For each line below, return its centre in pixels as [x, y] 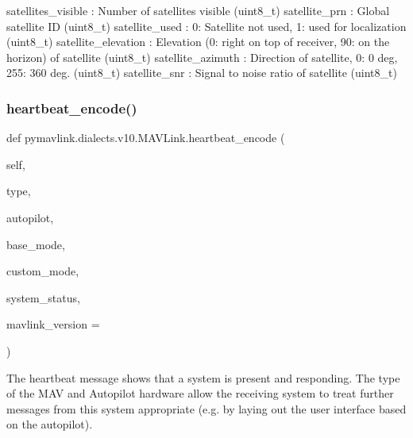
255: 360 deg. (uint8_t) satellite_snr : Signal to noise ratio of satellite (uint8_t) [202, 73]
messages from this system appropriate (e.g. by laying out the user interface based [206, 408]
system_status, [43, 297]
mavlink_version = [53, 324]
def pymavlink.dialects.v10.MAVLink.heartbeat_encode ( [146, 138]
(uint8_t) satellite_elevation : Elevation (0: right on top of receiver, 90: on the [198, 42]
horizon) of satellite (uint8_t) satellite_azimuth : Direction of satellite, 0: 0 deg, [202, 57]
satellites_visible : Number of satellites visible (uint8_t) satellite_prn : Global [198, 10]
